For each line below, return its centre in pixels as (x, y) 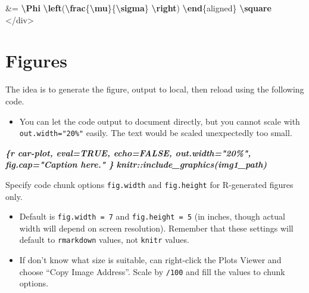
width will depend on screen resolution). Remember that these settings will (156, 228)
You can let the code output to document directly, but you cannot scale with (160, 121)
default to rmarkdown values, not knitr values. (104, 240)
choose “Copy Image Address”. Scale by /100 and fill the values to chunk (152, 271)
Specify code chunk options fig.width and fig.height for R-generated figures (149, 184)
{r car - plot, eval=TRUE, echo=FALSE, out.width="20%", (128, 152)
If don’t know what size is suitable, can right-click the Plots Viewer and (150, 260)
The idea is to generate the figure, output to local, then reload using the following (155, 89)
